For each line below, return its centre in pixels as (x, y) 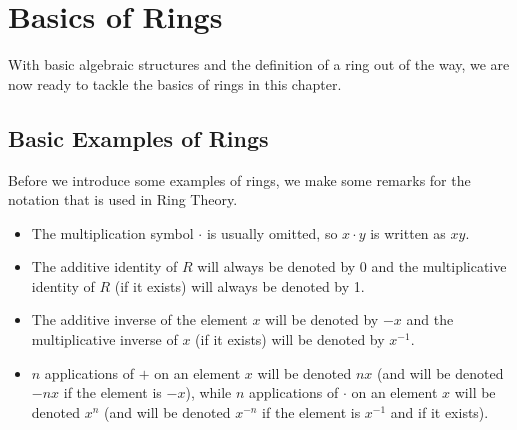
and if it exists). (439, 411)
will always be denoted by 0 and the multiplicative (352, 266)
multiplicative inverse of (104, 339)
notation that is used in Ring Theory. (123, 199)
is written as (408, 232)
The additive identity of (104, 266)
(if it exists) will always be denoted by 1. (239, 285)
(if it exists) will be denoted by (290, 339)
